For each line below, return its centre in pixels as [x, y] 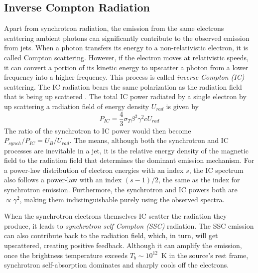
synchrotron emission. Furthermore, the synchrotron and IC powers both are [121, 190]
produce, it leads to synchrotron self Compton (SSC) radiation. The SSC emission [129, 225]
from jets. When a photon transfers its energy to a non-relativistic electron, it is [126, 48]
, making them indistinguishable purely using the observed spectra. [122, 199]
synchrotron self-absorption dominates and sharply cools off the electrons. [117, 265]
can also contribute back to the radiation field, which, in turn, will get [111, 235]
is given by [182, 106]
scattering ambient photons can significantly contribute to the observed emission [127, 38]
